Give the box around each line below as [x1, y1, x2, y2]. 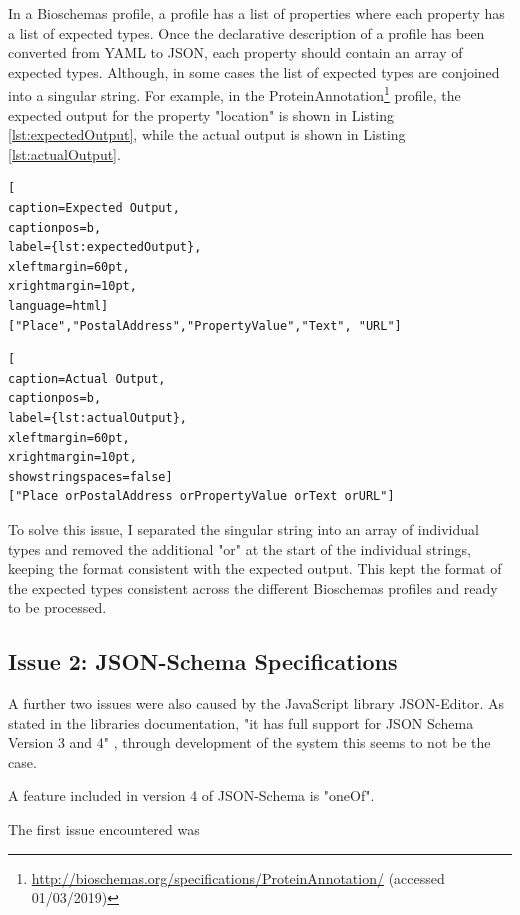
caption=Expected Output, [8, 201, 180, 215]
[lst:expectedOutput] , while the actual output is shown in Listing [8, 124, 406, 145]
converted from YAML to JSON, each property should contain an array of [8, 42, 463, 63]
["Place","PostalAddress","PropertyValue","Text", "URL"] [8, 318, 402, 333]
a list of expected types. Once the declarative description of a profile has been [8, 22, 485, 43]
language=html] [8, 298, 109, 313]
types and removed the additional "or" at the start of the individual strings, [8, 538, 471, 559]
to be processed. [8, 597, 107, 618]
